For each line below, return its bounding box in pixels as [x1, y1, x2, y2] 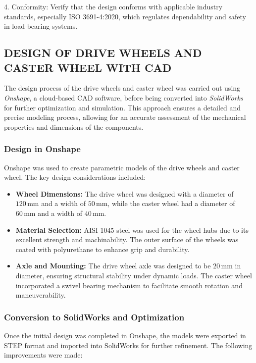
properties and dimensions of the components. [4, 121, 144, 132]
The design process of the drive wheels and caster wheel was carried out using [4, 83, 241, 93]
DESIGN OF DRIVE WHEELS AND [4, 45, 202, 60]
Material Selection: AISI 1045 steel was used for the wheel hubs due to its [15, 224, 249, 235]
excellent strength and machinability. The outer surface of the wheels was [15, 234, 239, 245]
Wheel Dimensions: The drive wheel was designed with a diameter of [15, 188, 234, 199]
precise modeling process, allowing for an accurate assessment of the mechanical [4, 112, 246, 122]
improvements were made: [4, 350, 83, 360]
